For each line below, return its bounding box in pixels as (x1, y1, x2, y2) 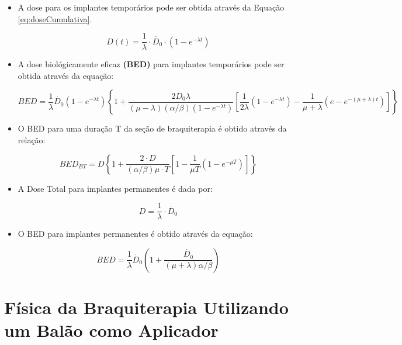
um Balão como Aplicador (4, 318, 219, 342)
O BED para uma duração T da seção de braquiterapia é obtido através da (18, 122, 287, 134)
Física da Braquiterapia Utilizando (4, 295, 289, 319)
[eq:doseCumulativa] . (18, 12, 92, 25)
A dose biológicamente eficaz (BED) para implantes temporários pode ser (18, 58, 285, 70)
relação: (18, 134, 46, 146)
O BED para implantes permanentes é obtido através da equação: (18, 227, 253, 240)
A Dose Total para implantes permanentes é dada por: (18, 182, 213, 194)
